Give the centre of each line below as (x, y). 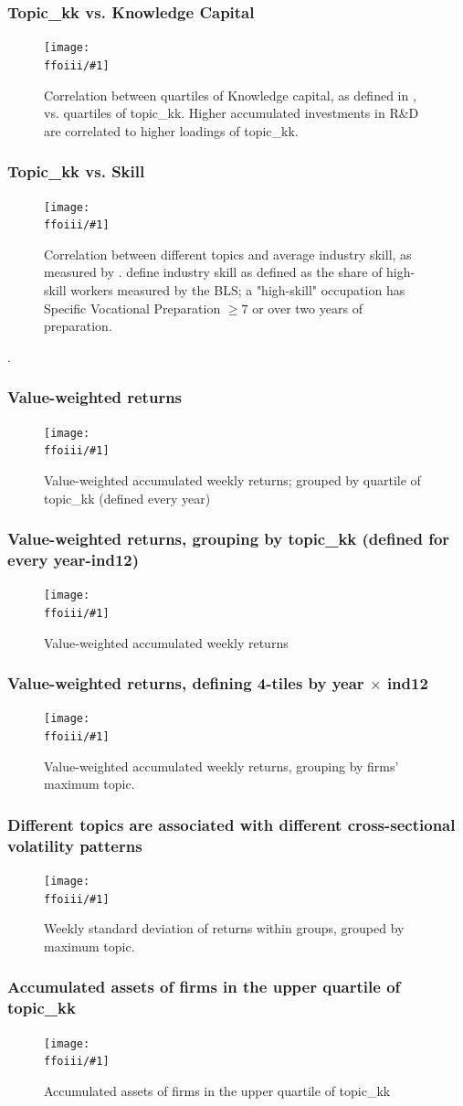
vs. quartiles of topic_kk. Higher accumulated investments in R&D (231, 113)
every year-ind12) (74, 559)
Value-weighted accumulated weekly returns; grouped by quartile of (232, 479)
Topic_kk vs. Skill (76, 171)
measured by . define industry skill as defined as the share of (213, 272)
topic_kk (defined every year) (127, 498)
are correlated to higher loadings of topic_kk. (171, 130)
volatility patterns (75, 845)
